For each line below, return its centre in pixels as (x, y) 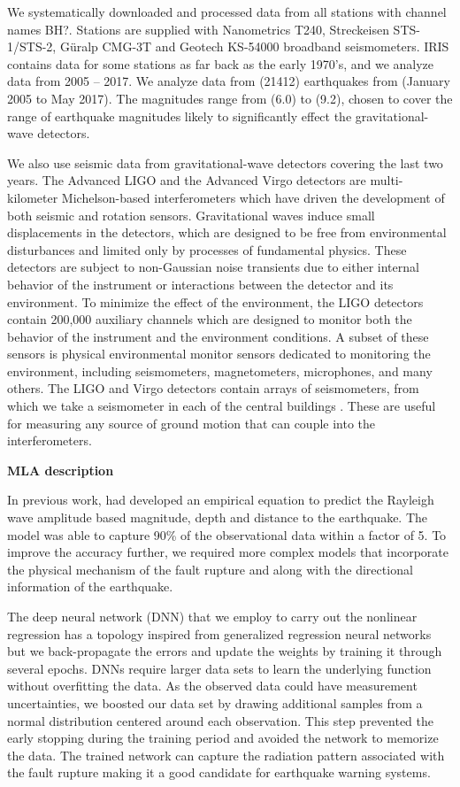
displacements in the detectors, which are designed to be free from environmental (227, 232)
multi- (387, 180)
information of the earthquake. (90, 586)
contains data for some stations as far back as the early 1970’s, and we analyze (221, 63)
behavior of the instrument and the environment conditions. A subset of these (218, 336)
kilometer (33, 197)
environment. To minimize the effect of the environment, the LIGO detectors (215, 301)
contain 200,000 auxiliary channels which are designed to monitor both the (210, 319)
